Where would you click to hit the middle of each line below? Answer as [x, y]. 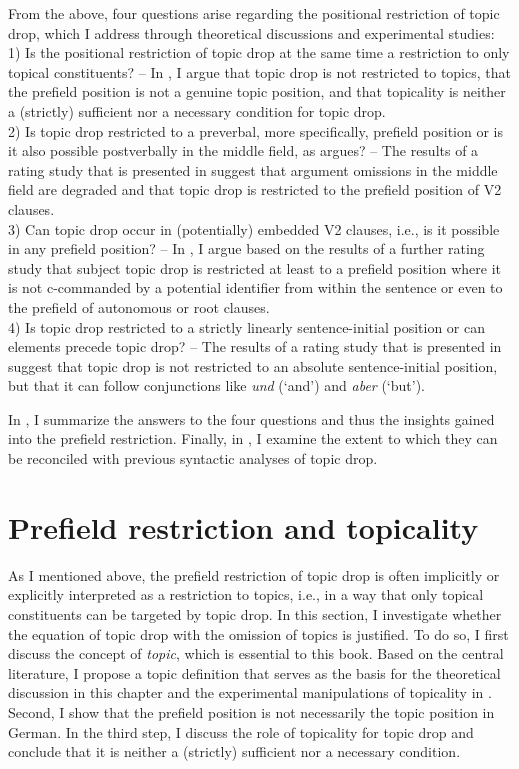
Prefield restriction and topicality [243, 526]
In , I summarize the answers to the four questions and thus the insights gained [251, 418]
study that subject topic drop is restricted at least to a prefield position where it [254, 267]
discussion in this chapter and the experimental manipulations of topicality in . [250, 692]
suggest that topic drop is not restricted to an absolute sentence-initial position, [253, 365]
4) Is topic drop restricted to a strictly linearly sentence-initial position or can [247, 326]
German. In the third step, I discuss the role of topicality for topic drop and [241, 731]
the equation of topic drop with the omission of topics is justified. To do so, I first [258, 633]
